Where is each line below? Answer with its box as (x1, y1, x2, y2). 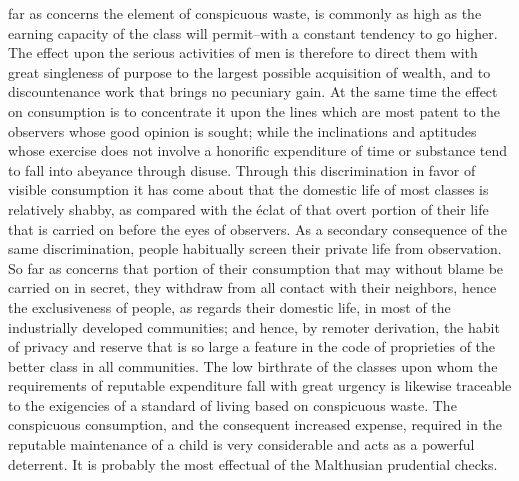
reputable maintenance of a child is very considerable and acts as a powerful (8, 434, 475, 455)
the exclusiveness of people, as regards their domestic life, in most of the (8, 296, 451, 317)
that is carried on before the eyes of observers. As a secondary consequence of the (8, 218, 507, 239)
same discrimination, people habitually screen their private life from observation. (8, 238, 502, 259)
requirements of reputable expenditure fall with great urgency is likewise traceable (8, 375, 512, 396)
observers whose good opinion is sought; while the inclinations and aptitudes (8, 120, 477, 141)
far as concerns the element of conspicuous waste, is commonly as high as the (8, 3, 482, 23)
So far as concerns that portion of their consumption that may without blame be (8, 257, 504, 278)
